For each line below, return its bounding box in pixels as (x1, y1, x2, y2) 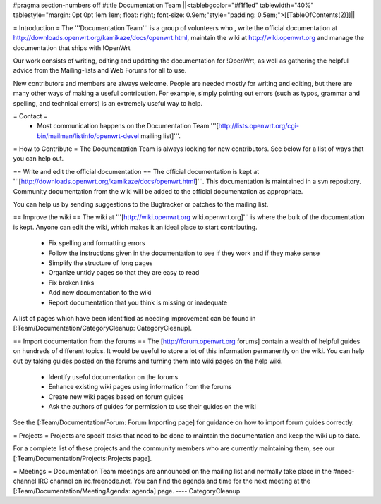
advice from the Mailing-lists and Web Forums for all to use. (13, 66, 187, 75)
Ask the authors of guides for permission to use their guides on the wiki (48, 402, 257, 411)
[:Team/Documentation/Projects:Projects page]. (13, 454, 152, 462)
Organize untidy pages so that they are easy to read (48, 269, 200, 277)
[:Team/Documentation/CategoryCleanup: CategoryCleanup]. (13, 324, 193, 333)
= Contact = (13, 111, 49, 120)
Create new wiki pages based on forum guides (48, 392, 184, 401)
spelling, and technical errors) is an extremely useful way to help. (13, 99, 203, 107)
